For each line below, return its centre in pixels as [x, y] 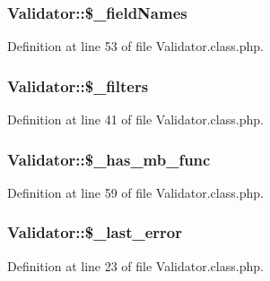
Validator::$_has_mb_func [109, 159]
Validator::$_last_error [95, 232]
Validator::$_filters [78, 85]
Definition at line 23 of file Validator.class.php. [135, 265]
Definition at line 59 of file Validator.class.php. [135, 192]
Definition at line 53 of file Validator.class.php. [135, 46]
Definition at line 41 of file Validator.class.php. [135, 119]
